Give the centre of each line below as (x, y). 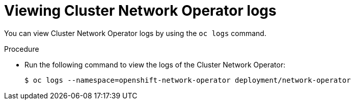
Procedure (22, 49)
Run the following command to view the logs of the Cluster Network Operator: (155, 64)
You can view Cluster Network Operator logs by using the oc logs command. (135, 33)
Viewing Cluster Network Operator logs (140, 11)
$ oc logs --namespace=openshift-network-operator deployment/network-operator (188, 80)
